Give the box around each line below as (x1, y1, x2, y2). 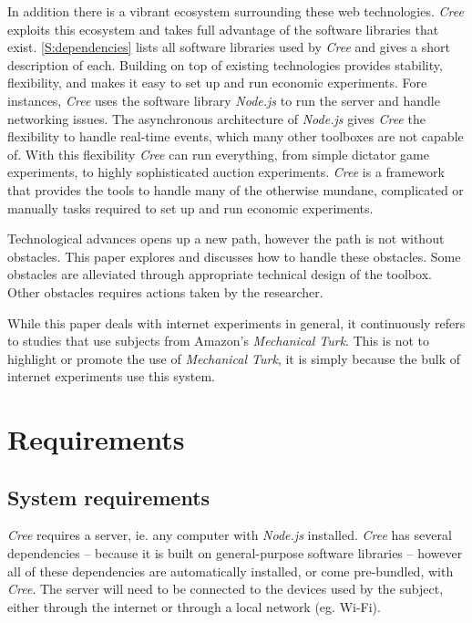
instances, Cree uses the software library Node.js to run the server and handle (7, 90, 440, 109)
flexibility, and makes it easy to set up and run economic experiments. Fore (7, 73, 427, 92)
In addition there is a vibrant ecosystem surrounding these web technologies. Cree (7, 2, 464, 20)
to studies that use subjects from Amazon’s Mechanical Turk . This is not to (7, 331, 430, 350)
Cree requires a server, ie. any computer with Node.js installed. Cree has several (7, 525, 452, 545)
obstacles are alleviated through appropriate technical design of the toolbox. (7, 265, 432, 284)
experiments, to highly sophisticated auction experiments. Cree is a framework (7, 162, 445, 182)
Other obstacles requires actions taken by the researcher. (7, 282, 323, 301)
